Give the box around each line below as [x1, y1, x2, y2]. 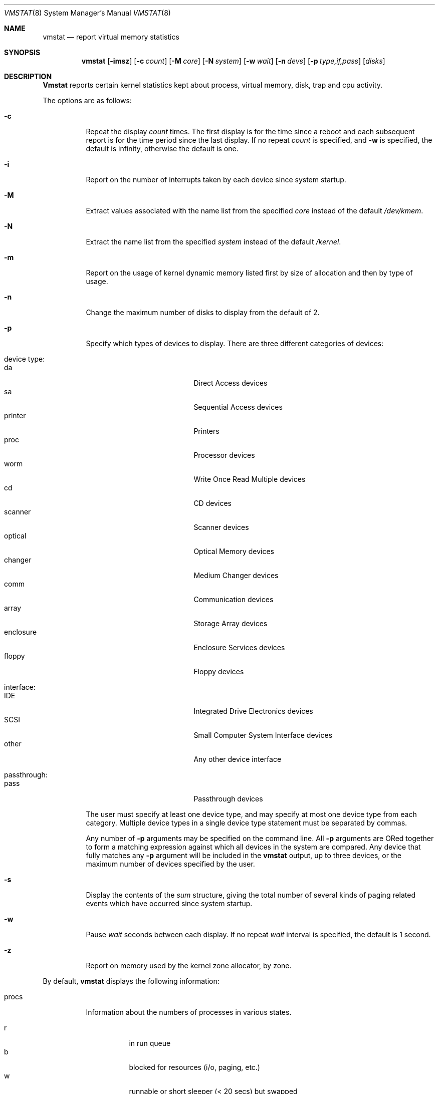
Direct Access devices [193, 379, 268, 387]
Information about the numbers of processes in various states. [86, 1008, 292, 1016]
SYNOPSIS [4, 48, 41, 57]
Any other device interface [193, 755, 282, 763]
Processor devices [193, 451, 255, 459]
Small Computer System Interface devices [193, 731, 333, 739]
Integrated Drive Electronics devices [193, 707, 313, 715]
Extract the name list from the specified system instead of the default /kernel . [86, 237, 341, 246]
